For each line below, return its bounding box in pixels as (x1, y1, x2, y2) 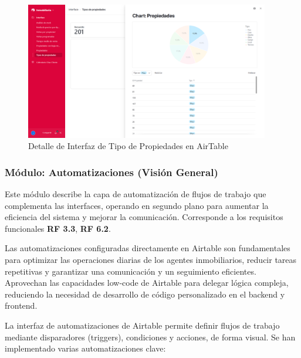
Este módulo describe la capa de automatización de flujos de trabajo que (5, 187, 266, 200)
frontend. (5, 299, 38, 312)
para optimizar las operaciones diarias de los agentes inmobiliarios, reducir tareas (5, 253, 297, 265)
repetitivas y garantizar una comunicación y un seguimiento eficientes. (5, 265, 256, 277)
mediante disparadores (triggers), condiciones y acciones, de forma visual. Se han (5, 330, 296, 343)
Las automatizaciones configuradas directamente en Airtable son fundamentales (5, 242, 290, 254)
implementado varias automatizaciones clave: (5, 342, 166, 354)
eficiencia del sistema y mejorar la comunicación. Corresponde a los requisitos (5, 211, 283, 223)
